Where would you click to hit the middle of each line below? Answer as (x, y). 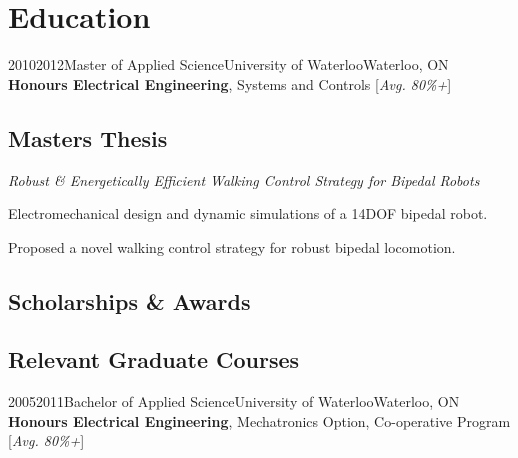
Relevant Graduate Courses (154, 359)
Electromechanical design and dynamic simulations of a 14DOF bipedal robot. (248, 213)
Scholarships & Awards (129, 300)
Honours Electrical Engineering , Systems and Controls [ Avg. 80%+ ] (230, 83)
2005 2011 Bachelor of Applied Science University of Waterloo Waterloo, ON (234, 401)
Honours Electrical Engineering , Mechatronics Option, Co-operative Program (259, 420)
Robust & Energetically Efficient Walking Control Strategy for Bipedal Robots (244, 179)
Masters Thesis (88, 137)
